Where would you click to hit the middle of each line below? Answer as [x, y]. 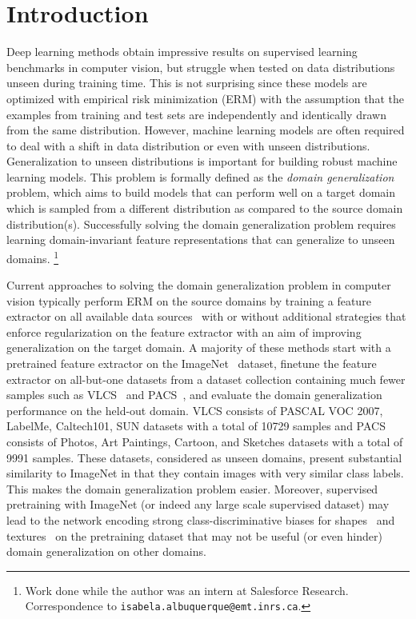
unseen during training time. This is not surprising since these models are [187, 83]
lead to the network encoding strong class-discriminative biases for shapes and [201, 520]
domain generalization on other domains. [106, 551]
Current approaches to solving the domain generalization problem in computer [199, 285]
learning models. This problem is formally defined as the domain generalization [200, 176]
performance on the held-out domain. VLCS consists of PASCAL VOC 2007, [195, 410]
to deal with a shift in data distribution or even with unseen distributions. [188, 145]
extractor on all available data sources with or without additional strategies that [206, 316]
